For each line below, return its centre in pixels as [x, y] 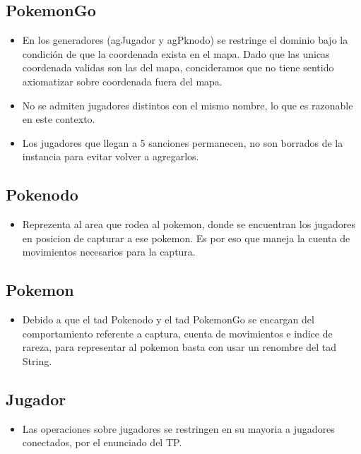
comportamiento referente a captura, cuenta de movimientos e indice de [177, 333]
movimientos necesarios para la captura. [109, 252]
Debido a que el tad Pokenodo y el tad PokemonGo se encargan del [168, 319]
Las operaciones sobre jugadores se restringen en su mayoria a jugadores [178, 428]
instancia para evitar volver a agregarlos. [111, 156]
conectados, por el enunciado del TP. [102, 442]
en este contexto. [59, 119]
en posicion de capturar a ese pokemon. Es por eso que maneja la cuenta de [186, 238]
